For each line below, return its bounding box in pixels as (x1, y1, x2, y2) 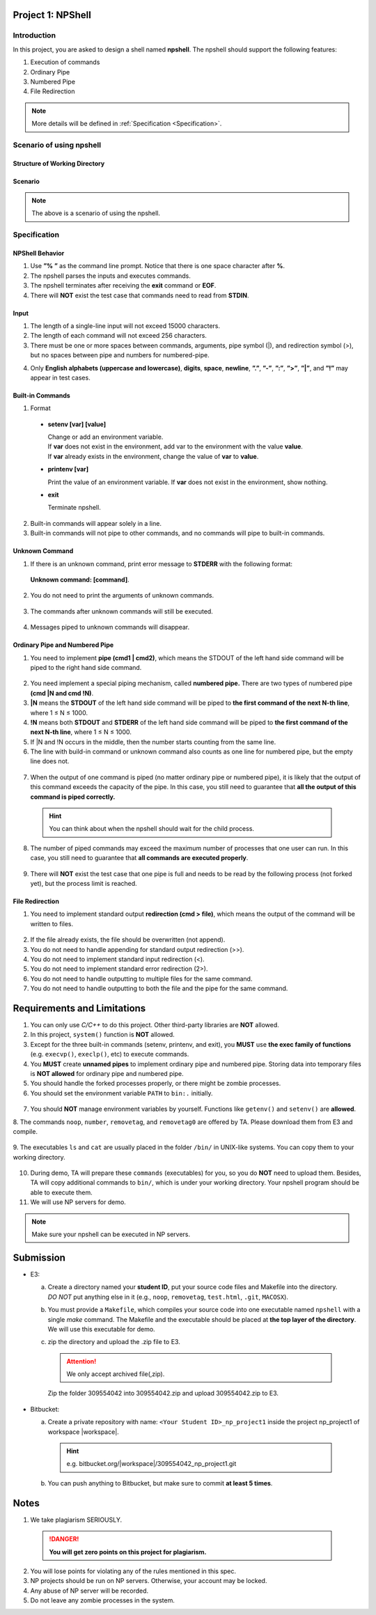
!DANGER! (49, 1535, 79, 1543)
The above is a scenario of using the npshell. (31, 209, 160, 217)
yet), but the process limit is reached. (30, 879, 137, 887)
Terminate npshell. (47, 504, 101, 512)
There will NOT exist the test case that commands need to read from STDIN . (30, 291, 249, 299)
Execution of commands (30, 58, 100, 66)
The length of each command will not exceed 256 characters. (30, 331, 207, 340)
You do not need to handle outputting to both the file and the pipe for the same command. (30, 984, 288, 992)
